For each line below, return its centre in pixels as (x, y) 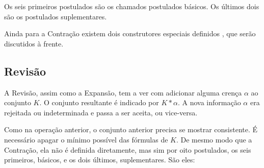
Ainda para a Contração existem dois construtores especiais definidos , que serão (130, 33)
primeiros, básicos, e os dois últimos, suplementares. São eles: (100, 160)
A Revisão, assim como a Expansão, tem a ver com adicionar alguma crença (123, 92)
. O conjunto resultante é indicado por (99, 102)
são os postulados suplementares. (56, 16)
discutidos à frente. (34, 43)
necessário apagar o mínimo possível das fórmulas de (86, 139)
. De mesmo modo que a (214, 139)
